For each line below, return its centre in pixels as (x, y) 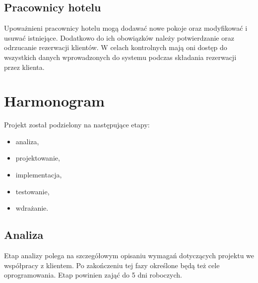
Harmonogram (54, 101)
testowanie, (32, 191)
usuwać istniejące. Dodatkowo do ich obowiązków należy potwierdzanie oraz (119, 37)
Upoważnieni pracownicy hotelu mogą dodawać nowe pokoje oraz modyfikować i (126, 28)
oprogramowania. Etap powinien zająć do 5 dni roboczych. (93, 275)
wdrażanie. (32, 208)
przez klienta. (24, 67)
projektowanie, (38, 158)
